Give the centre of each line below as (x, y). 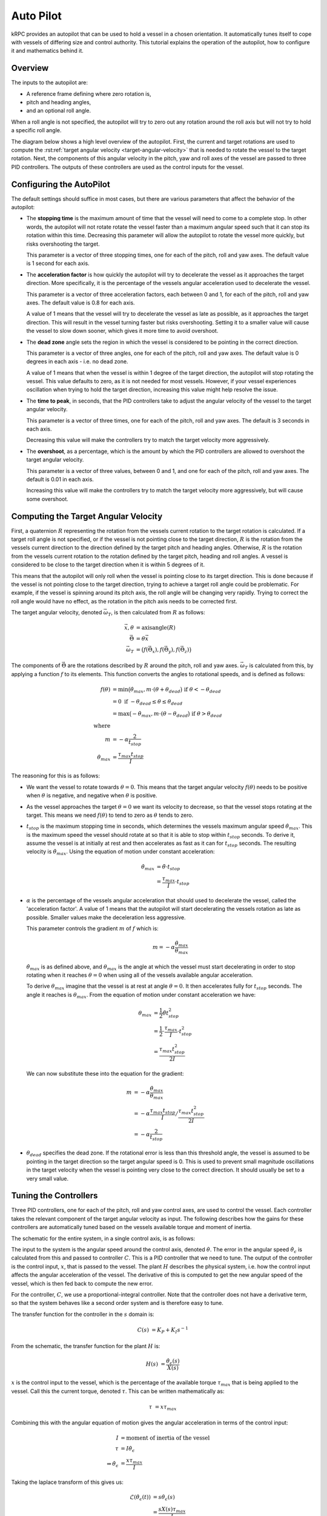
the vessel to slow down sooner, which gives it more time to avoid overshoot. (122, 331)
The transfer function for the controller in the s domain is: (83, 1314)
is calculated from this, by (281, 666)
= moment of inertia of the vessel (165, 1438)
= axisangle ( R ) (156, 628)
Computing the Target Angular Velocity (87, 516)
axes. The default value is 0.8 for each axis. (81, 303)
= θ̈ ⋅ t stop (168, 867)
